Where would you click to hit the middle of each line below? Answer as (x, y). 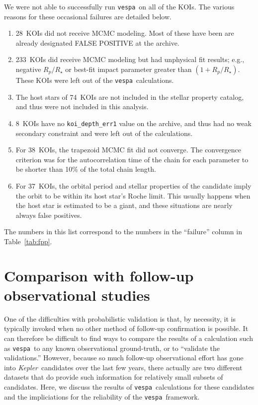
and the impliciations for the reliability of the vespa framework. (102, 396)
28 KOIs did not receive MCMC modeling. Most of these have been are (125, 33)
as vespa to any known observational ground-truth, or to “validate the (112, 348)
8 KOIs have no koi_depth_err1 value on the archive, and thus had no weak (133, 123)
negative (28, 69)
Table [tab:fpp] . (28, 241)
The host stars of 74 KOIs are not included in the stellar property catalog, (130, 97)
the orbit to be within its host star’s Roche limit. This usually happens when (133, 195)
